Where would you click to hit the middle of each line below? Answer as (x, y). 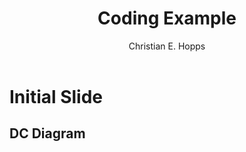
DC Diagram (47, 133)
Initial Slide (56, 96)
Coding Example (167, 18)
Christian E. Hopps (167, 46)
